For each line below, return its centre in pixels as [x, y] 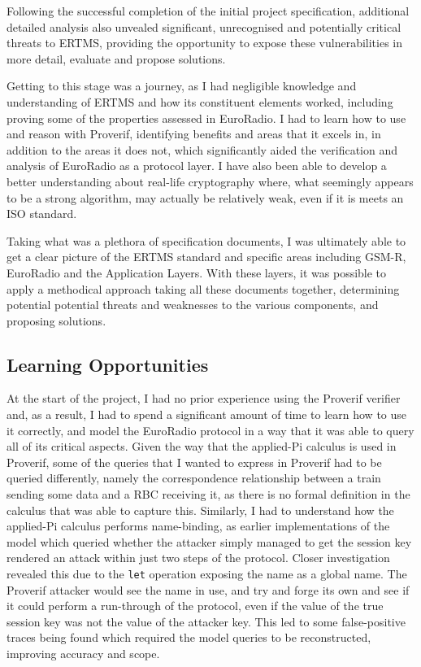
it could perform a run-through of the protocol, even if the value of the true [195, 606]
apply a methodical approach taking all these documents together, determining [203, 288]
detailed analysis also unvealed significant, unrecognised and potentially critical [204, 26]
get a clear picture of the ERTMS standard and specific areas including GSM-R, [206, 257]
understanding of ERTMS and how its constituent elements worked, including [200, 101]
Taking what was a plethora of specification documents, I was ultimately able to [206, 240]
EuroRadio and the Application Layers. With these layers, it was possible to [197, 272]
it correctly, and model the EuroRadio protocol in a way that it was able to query [210, 430]
